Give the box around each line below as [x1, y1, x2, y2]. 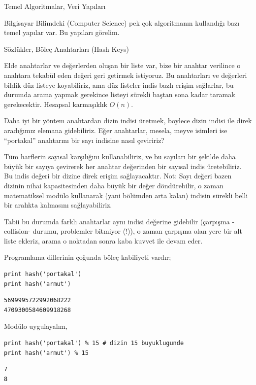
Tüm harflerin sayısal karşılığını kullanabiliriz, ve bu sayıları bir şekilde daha [4, 151, 236, 162]
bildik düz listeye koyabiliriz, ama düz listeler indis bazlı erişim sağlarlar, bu [4, 79, 234, 90]
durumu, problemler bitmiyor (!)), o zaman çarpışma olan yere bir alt [32, 226, 242, 236]
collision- [4, 226, 31, 236]
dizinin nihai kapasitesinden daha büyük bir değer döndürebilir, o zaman [4, 180, 224, 190]
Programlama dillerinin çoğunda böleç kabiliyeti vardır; [4, 252, 171, 262]
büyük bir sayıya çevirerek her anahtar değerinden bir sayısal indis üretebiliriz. [4, 161, 242, 171]
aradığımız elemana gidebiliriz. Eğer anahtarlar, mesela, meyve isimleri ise [4, 125, 227, 135]
